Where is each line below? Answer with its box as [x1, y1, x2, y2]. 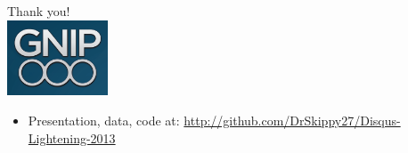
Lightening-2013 [28, 128, 116, 147]
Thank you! [7, 2, 70, 20]
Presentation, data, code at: [28, 111, 180, 130]
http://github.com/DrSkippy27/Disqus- [184, 111, 401, 130]
